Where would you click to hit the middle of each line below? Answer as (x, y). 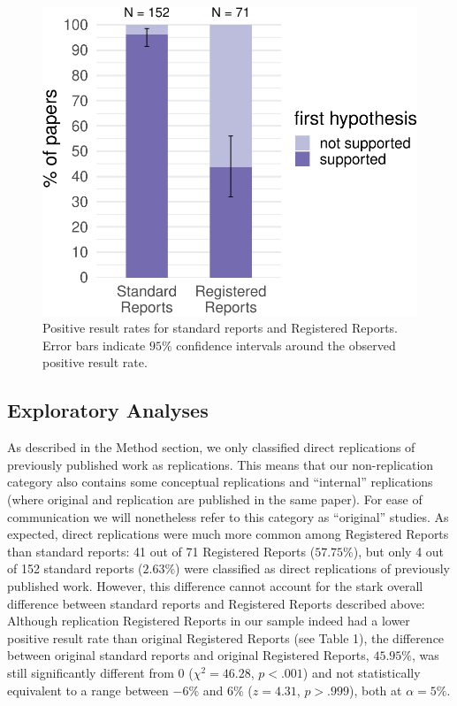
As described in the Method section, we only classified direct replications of (211, 447)
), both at (375, 690)
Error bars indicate (94, 345)
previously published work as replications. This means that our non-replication (221, 464)
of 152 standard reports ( (75, 568)
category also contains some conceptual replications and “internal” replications (220, 482)
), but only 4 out (399, 551)
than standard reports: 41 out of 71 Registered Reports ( (161, 551)
